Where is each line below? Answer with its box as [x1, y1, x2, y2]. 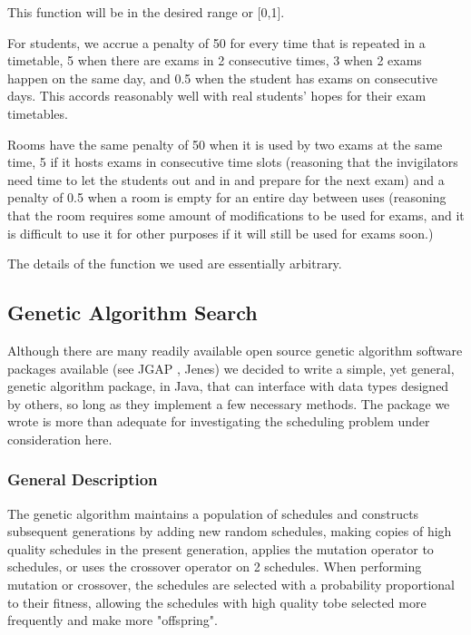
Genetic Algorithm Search [7, 298, 258, 327]
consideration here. [7, 429, 113, 448]
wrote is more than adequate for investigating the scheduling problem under [7, 412, 430, 431]
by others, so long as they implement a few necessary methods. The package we [7, 394, 450, 413]
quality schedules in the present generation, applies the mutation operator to [7, 539, 434, 558]
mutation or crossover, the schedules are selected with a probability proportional [7, 575, 455, 594]
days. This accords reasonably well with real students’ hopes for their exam [7, 86, 427, 105]
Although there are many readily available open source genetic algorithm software [7, 340, 463, 359]
